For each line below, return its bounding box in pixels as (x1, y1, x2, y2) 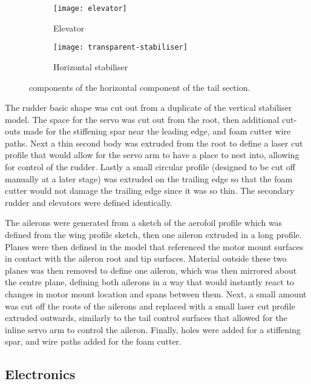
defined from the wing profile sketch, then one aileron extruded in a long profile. (5, 228, 302, 241)
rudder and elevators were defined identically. (5, 196, 172, 208)
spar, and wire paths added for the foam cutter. (5, 335, 182, 348)
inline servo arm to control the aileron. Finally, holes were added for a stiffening (5, 323, 301, 336)
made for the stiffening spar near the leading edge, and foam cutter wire (23, 125, 291, 137)
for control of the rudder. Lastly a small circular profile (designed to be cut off (5, 161, 295, 173)
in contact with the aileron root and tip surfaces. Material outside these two (5, 252, 287, 265)
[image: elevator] (53, 4, 127, 13)
